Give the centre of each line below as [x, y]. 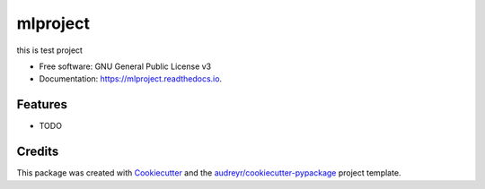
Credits [38, 152]
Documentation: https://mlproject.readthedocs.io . [131, 79]
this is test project [49, 50]
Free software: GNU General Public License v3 [125, 66]
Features [42, 104]
